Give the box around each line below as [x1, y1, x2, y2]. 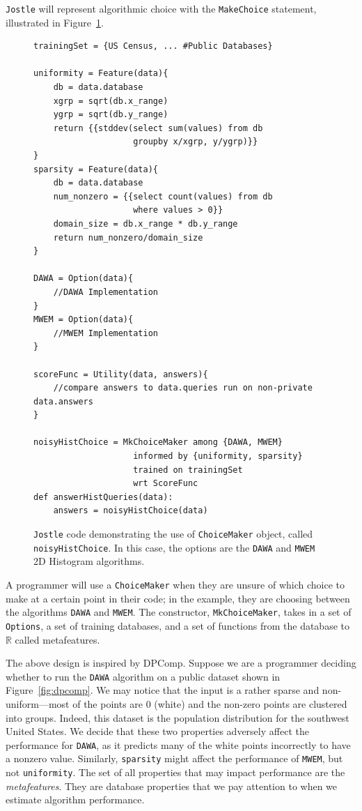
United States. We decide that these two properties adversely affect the [6, 724, 309, 738]
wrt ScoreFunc [133, 478, 198, 489]
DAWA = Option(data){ [33, 273, 134, 284]
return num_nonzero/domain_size [53, 232, 203, 243]
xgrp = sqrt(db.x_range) [53, 96, 168, 106]
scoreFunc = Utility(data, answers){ [33, 369, 208, 379]
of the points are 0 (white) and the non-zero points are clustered [72, 696, 347, 711]
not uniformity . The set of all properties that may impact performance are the [6, 765, 345, 780]
